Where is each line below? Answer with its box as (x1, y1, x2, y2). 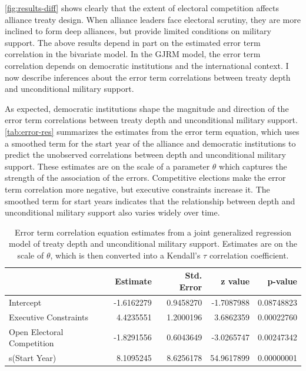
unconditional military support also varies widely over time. (5, 206, 220, 218)
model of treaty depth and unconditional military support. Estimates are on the (9, 237, 297, 250)
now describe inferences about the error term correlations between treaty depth (5, 71, 291, 83)
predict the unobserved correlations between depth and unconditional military (5, 148, 286, 161)
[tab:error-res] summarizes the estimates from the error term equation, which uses (5, 125, 300, 137)
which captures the (219, 160, 287, 172)
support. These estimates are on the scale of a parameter (5, 160, 210, 172)
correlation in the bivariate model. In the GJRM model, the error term (5, 48, 261, 60)
